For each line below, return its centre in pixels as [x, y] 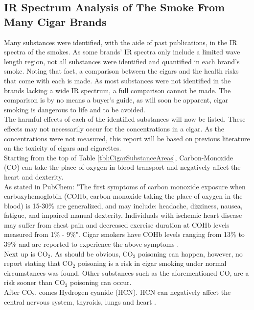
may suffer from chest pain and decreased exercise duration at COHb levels [117, 224]
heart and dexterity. [34, 176]
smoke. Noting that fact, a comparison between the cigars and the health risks [121, 71]
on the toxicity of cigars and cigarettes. [63, 148]
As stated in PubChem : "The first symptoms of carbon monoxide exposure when [125, 186]
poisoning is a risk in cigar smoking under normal [152, 263]
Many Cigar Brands [55, 21]
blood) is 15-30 [26, 205]
